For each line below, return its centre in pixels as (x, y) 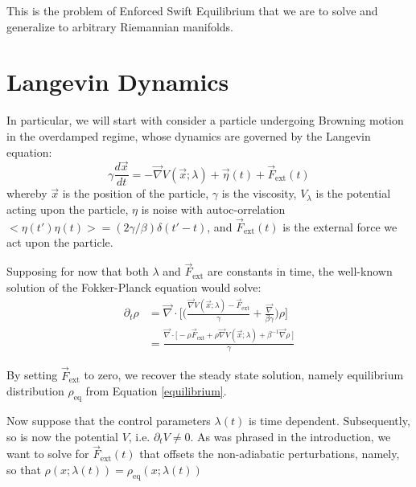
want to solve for (48, 454)
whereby (27, 193)
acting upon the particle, (68, 209)
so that (24, 470)
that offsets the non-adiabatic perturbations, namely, (270, 454)
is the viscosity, (259, 193)
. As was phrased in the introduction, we (290, 436)
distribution (35, 391)
